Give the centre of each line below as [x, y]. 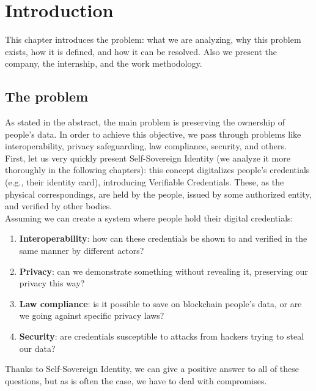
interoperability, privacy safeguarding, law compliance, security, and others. [146, 146]
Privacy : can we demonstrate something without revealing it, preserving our [164, 271]
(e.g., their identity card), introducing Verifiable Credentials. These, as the [145, 182]
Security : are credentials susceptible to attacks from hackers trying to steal [162, 336]
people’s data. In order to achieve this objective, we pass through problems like [153, 134]
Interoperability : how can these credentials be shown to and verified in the [163, 238]
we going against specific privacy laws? [92, 315]
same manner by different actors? [82, 251]
